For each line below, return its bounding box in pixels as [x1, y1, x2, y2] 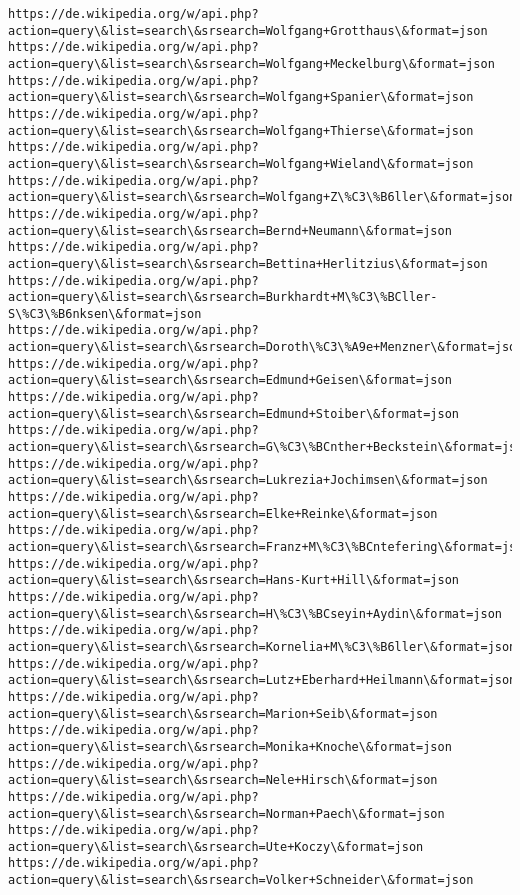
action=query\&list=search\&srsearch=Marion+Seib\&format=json [8, 706, 438, 721]
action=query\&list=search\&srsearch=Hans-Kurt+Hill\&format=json [8, 573, 460, 588]
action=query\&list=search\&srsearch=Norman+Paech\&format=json [8, 806, 445, 821]
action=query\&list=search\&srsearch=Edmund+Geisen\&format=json [8, 373, 452, 388]
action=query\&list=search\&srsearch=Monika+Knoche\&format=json [8, 739, 452, 754]
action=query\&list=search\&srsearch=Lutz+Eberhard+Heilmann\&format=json [8, 673, 517, 688]
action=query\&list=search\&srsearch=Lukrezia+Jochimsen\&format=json [8, 473, 488, 488]
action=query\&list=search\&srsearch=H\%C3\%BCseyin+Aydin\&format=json [8, 606, 502, 621]
